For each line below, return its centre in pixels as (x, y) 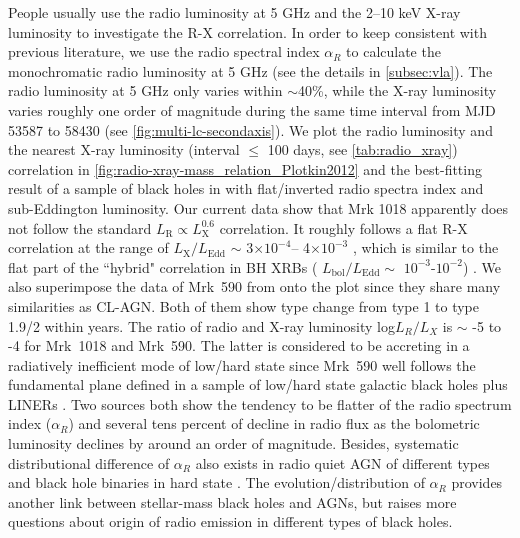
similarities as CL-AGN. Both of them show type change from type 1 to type (243, 305)
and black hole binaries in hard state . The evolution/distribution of (216, 482)
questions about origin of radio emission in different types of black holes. (230, 521)
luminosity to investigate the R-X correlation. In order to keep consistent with (247, 31)
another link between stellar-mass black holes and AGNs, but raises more (232, 501)
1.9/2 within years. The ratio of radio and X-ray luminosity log (201, 325)
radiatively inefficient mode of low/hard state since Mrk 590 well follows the (242, 364)
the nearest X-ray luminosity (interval (124, 149)
